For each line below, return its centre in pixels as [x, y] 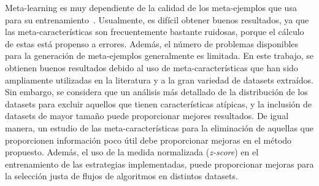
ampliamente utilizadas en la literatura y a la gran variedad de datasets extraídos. [159, 79]
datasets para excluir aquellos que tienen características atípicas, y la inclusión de [159, 103]
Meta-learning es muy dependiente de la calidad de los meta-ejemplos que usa [151, 7]
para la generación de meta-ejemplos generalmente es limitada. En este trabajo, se [159, 56]
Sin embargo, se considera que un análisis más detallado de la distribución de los [156, 92]
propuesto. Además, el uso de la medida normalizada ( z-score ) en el [132, 152]
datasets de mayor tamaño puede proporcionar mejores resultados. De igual [147, 116]
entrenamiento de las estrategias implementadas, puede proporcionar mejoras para [159, 164]
